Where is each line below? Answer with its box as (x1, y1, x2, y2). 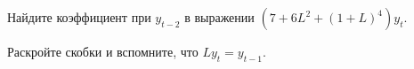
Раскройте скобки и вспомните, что (7, 42, 199, 60)
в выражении (184, 8, 255, 26)
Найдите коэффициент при (7, 8, 151, 26)
